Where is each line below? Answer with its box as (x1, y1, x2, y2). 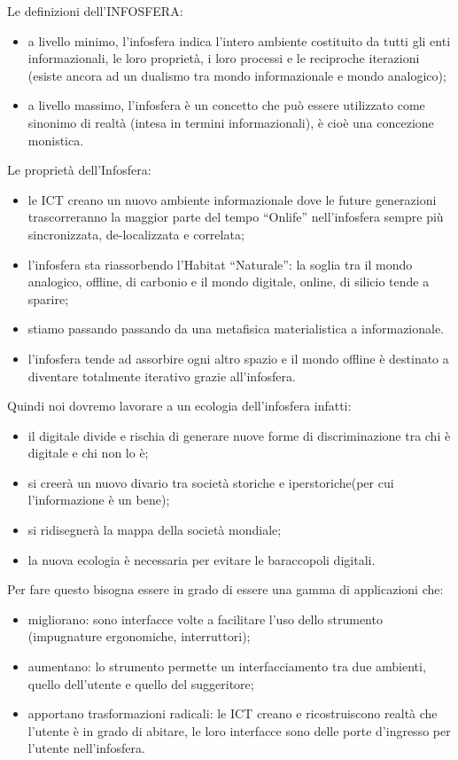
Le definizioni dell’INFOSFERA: (7, 2, 183, 20)
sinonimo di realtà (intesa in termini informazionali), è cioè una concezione (27, 113, 434, 131)
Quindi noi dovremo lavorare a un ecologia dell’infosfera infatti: (7, 396, 352, 415)
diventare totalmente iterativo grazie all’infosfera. (27, 366, 296, 385)
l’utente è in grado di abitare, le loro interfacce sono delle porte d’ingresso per (27, 721, 451, 740)
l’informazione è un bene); (27, 490, 170, 509)
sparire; (27, 289, 69, 308)
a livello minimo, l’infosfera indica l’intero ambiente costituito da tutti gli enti (27, 31, 451, 50)
